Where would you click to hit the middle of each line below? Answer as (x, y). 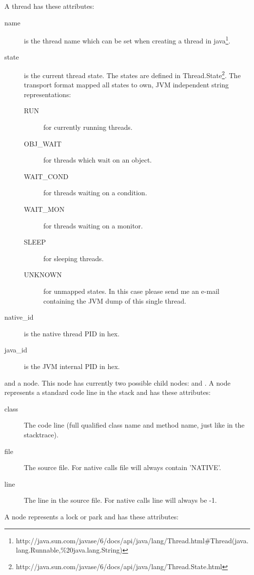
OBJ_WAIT (43, 143)
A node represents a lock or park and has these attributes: (92, 516)
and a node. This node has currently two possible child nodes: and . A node (117, 382)
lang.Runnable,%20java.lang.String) (69, 550)
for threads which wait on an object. (98, 160)
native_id (19, 317)
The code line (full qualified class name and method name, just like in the (134, 425)
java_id (16, 350)
